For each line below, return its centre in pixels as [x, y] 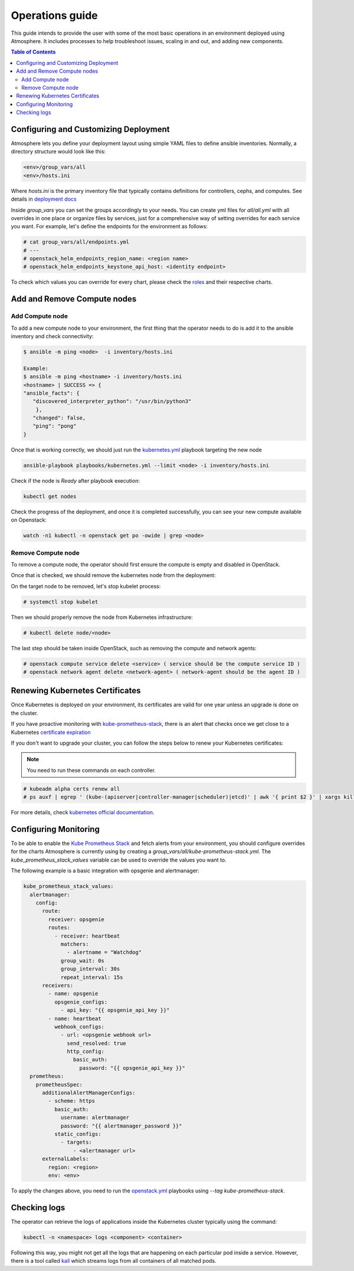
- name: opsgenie [73, 994]
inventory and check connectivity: [52, 336]
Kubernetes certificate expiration [51, 732]
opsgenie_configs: [81, 1002]
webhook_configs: [79, 1026]
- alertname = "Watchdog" [104, 952]
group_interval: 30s [90, 969]
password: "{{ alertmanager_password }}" [121, 1126]
